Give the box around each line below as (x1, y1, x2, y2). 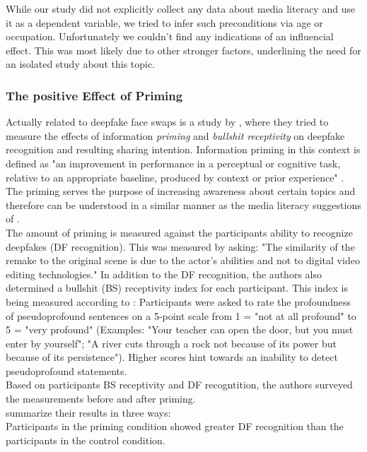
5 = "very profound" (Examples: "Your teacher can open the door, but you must (6, 322, 354, 337)
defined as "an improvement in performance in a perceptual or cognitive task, (6, 155, 341, 170)
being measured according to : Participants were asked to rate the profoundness (6, 294, 351, 309)
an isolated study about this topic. (6, 56, 156, 71)
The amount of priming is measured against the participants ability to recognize (6, 225, 353, 239)
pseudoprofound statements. (6, 363, 127, 378)
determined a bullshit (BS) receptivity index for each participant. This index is (6, 280, 349, 295)
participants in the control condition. (6, 432, 165, 447)
